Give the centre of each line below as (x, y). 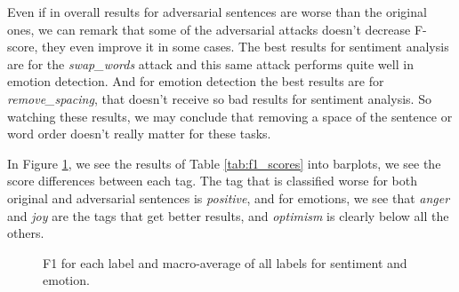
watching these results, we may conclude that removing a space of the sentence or (230, 116)
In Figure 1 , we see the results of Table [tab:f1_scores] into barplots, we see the (224, 163)
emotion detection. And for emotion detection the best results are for (196, 81)
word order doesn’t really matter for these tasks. (139, 134)
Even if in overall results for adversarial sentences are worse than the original (217, 12)
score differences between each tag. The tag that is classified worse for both (212, 181)
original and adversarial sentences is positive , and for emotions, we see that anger (229, 197)
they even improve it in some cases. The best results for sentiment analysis (245, 47)
